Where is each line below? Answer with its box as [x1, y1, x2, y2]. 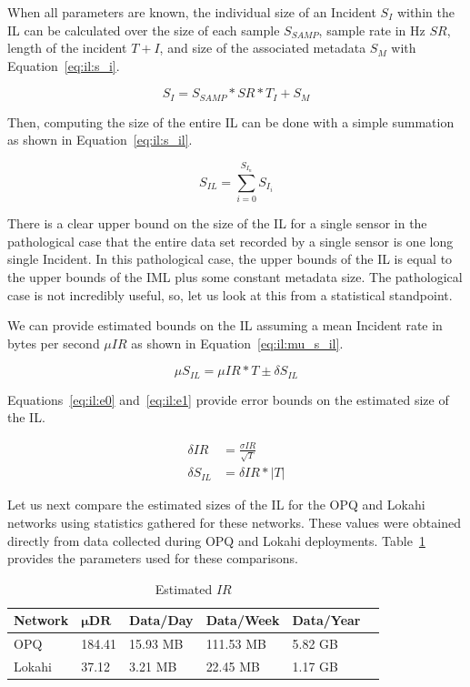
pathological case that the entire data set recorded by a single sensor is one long [7, 231, 454, 250]
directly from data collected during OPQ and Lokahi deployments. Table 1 [7, 530, 425, 550]
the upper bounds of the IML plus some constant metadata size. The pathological [7, 268, 463, 287]
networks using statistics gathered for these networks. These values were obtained [7, 512, 461, 531]
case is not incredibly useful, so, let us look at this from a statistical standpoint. [7, 285, 453, 304]
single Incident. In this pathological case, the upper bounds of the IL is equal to [7, 249, 453, 268]
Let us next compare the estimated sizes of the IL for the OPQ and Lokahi [7, 495, 425, 514]
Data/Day [129, 611, 194, 630]
